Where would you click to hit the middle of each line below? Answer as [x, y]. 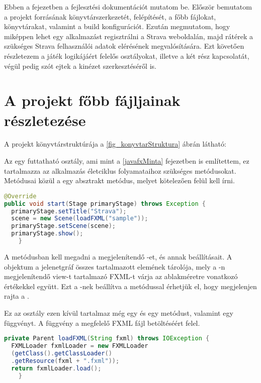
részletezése [45, 120]
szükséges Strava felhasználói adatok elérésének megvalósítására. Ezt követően [124, 46]
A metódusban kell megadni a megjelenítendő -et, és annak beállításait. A [118, 256]
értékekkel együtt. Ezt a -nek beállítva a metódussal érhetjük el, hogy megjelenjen [130, 286]
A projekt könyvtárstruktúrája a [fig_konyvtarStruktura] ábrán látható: [115, 144]
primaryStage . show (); [47, 234]
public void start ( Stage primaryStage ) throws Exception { [105, 204]
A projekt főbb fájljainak [92, 100]
